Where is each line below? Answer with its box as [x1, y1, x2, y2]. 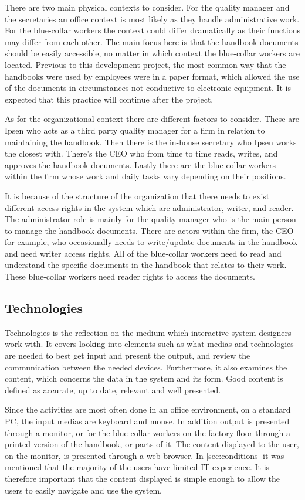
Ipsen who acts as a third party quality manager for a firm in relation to [5, 124, 265, 136]
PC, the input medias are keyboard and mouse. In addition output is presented [5, 415, 290, 427]
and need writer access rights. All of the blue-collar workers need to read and [5, 247, 282, 259]
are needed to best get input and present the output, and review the [5, 349, 250, 362]
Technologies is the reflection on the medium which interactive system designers [5, 326, 292, 338]
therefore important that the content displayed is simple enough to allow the [5, 472, 280, 484]
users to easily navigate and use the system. [5, 484, 162, 496]
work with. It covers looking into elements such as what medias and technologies [5, 338, 294, 350]
